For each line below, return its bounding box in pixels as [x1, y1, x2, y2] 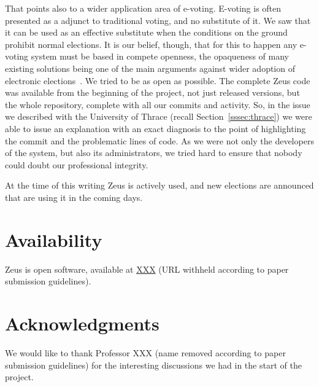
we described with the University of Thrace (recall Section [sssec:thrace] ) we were [5, 110, 312, 123]
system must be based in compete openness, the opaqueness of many [31, 50, 289, 63]
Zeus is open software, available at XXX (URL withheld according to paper [5, 262, 289, 275]
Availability [5, 227, 102, 252]
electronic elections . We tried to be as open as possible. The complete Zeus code [5, 74, 310, 87]
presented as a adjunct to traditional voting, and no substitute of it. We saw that [5, 14, 311, 26]
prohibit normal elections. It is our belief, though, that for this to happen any [5, 37, 298, 50]
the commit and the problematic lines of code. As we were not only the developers [5, 134, 314, 147]
